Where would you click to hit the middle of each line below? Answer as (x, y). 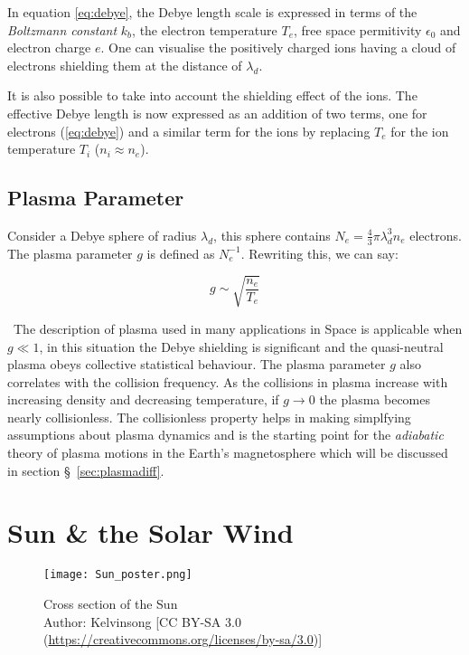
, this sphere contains (272, 235)
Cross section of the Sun (111, 604)
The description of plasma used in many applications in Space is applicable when (238, 328)
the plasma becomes (375, 399)
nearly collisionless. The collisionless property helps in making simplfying (209, 417)
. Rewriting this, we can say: (319, 253)
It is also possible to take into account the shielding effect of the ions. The (212, 95)
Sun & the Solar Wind (150, 532)
